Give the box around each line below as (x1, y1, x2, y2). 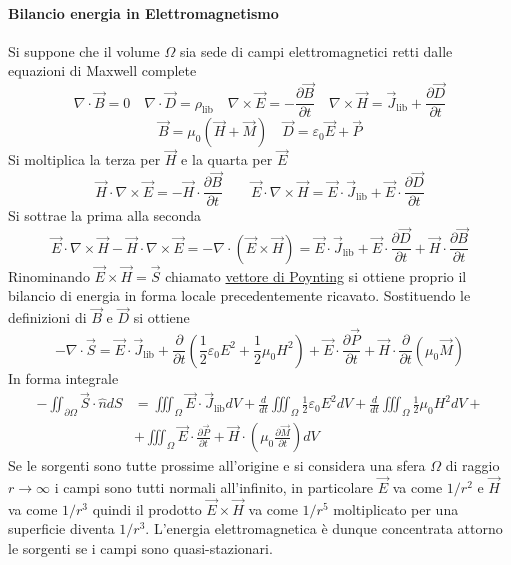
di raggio (445, 455, 500, 476)
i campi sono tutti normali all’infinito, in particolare (54, 477, 374, 498)
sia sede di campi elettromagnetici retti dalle (179, 40, 453, 61)
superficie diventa (8, 518, 115, 539)
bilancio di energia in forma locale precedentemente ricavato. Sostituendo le (8, 285, 471, 306)
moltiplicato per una (333, 498, 459, 519)
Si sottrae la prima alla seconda (8, 205, 202, 226)
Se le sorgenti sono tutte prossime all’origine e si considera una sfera (8, 455, 426, 476)
